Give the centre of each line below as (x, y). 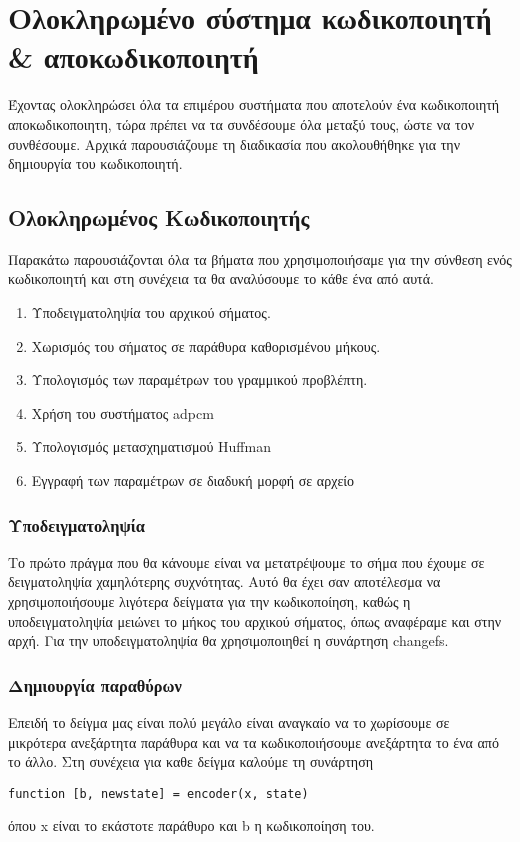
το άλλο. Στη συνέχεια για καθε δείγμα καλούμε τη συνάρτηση (190, 761)
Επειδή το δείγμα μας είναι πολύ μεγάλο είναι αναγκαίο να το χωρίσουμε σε (229, 722)
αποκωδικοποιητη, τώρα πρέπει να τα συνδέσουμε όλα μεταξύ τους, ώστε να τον (241, 123)
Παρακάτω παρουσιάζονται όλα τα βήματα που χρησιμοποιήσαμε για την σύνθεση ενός (260, 258)
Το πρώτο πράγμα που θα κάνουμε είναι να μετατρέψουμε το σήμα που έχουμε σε (246, 561)
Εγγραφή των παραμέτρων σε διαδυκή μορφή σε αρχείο (193, 480)
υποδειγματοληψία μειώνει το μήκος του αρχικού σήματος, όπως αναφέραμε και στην (255, 620)
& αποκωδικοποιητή (133, 56)
